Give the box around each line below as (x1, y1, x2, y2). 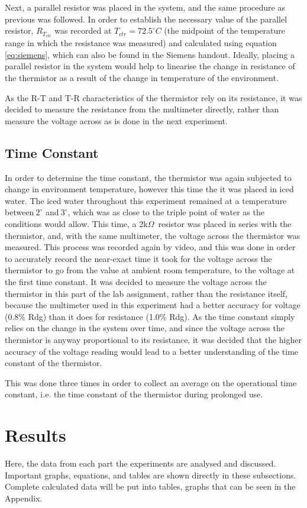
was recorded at (54, 24, 112, 37)
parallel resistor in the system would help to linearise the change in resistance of (5, 60, 295, 72)
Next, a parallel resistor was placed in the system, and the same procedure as (5, 1, 285, 13)
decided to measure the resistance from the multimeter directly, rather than (5, 103, 279, 115)
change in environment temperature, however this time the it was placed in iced (5, 183, 294, 195)
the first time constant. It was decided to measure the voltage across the (5, 275, 267, 287)
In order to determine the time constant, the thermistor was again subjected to (5, 171, 292, 183)
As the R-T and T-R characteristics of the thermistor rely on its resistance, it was (5, 91, 302, 103)
